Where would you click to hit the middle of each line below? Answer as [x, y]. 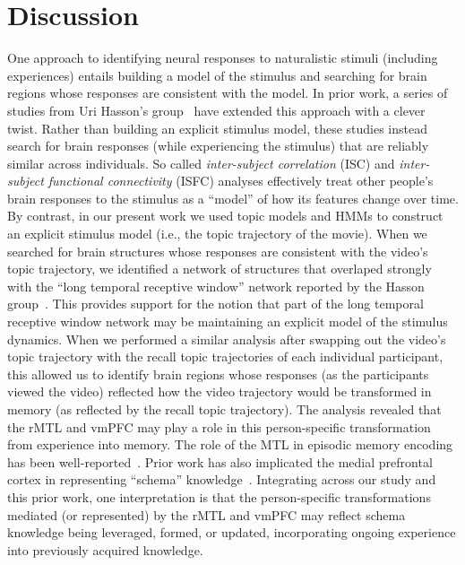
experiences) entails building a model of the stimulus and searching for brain [217, 75]
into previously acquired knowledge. [105, 549]
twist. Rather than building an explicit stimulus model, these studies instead [218, 128]
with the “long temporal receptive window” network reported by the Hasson [216, 286]
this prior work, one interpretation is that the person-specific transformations [219, 496]
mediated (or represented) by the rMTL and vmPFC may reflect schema [207, 514]
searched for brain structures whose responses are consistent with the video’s [218, 251]
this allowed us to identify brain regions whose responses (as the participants [218, 374]
